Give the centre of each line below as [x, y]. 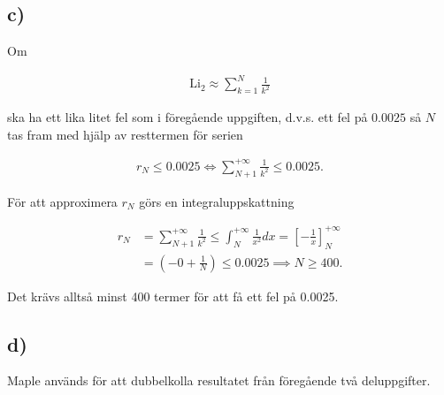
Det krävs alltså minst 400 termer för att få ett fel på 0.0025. [173, 296]
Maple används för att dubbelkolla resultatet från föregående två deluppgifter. [219, 380]
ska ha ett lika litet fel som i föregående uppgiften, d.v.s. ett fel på [188, 117]
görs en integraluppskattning [217, 201]
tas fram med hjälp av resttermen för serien [125, 134]
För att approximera [62, 201]
